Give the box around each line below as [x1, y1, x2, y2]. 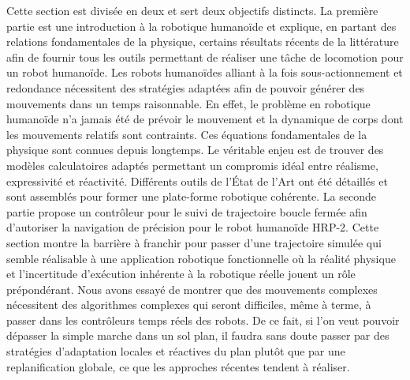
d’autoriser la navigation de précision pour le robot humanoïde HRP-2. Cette [6, 219, 379, 235]
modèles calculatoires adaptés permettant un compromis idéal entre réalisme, [6, 156, 378, 173]
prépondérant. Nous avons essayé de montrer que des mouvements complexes [6, 280, 378, 297]
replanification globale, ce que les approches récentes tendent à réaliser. [6, 358, 350, 374]
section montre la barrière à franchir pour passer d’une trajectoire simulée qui [6, 234, 382, 250]
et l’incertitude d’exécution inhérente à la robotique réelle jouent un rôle [6, 265, 356, 282]
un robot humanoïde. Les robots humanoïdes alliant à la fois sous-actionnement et [6, 64, 403, 81]
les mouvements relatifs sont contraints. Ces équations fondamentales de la [6, 126, 367, 142]
